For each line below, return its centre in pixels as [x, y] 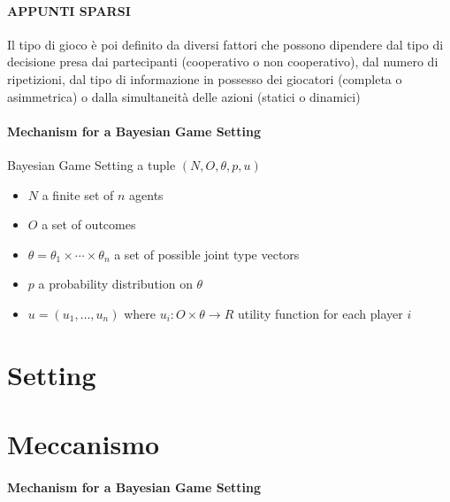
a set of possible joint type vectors [207, 254]
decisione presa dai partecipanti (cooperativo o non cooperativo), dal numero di [223, 62]
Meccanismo [84, 444]
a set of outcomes [89, 224]
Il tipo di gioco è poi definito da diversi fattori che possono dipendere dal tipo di [225, 44]
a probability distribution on [115, 284]
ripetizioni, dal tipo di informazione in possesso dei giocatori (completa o [205, 78]
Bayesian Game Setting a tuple [92, 164]
